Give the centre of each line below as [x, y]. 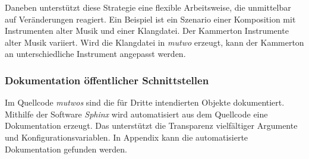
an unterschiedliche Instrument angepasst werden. [95, 54]
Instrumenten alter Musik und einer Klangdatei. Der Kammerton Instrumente [147, 31]
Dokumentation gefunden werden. [66, 149]
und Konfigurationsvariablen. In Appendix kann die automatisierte [127, 137]
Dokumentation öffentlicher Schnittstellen [107, 80]
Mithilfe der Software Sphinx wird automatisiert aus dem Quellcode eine [136, 114]
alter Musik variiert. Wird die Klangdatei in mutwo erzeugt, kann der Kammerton [154, 42]
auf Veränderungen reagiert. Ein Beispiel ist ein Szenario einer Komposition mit [150, 19]
